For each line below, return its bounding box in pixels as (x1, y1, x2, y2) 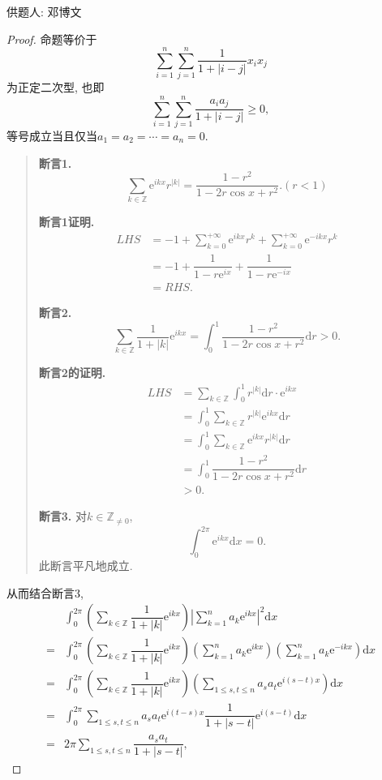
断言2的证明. (38, 364, 106, 381)
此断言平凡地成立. (38, 556, 133, 573)
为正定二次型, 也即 (6, 79, 105, 96)
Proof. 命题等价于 (6, 30, 97, 47)
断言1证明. (38, 213, 95, 230)
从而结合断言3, (6, 584, 84, 601)
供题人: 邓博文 (6, 3, 82, 19)
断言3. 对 (38, 508, 87, 525)
